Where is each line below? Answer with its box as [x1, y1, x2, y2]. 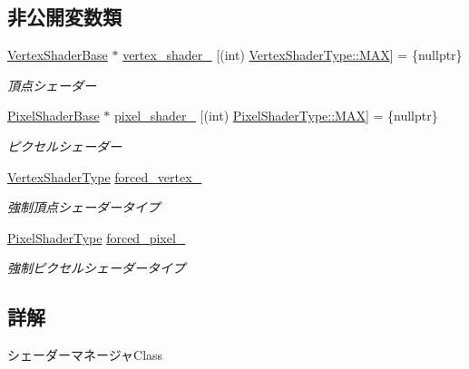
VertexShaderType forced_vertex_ [7, 167, 202, 186]
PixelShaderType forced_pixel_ [7, 228, 186, 247]
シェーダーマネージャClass [7, 345, 163, 364]
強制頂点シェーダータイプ [7, 198, 160, 217]
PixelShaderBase [7, 106, 100, 125]
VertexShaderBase [7, 45, 108, 64]
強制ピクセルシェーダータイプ [7, 258, 185, 277]
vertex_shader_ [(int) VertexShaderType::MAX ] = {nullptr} [122, 45, 463, 64]
